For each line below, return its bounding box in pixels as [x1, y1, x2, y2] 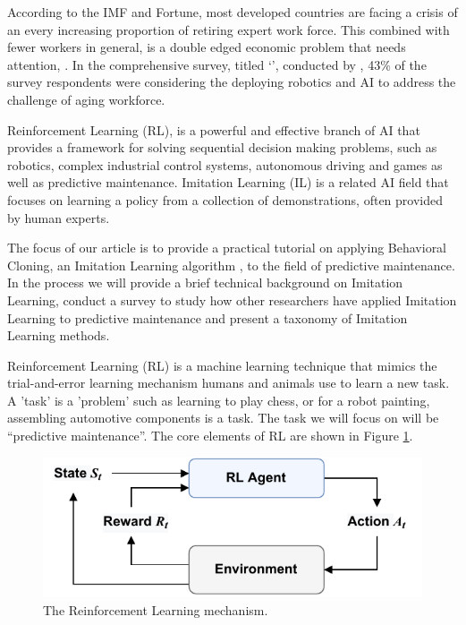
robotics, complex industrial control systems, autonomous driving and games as [7, 155, 443, 174]
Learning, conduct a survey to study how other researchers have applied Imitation [7, 290, 457, 309]
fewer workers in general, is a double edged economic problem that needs [7, 38, 406, 56]
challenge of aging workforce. [7, 90, 165, 108]
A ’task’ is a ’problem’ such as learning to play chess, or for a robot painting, [7, 390, 430, 409]
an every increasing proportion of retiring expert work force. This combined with [7, 20, 450, 39]
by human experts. [7, 208, 110, 227]
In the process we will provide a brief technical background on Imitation [7, 273, 403, 292]
